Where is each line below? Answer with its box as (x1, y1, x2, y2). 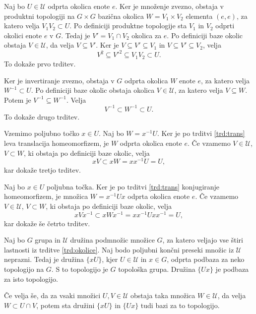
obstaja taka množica (130, 290, 195, 301)
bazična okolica (98, 10, 144, 21)
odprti (215, 20, 235, 31)
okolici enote (4, 30, 42, 40)
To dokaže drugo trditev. (4, 111, 80, 122)
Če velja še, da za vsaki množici (4, 290, 101, 301)
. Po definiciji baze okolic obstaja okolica (31, 85, 155, 95)
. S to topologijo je (51, 264, 108, 274)
